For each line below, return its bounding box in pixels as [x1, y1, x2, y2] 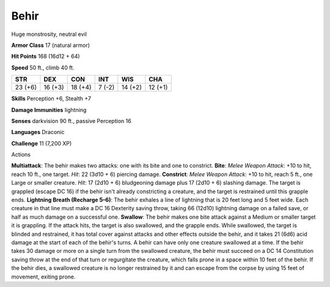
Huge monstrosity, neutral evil [11, 30, 87, 38]
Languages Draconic [11, 129, 65, 136]
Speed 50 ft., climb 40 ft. [11, 64, 75, 71]
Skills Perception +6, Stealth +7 [11, 95, 92, 102]
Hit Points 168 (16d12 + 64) [11, 52, 80, 60]
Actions [11, 151, 31, 158]
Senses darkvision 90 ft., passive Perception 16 [11, 117, 131, 124]
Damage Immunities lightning [11, 106, 87, 113]
